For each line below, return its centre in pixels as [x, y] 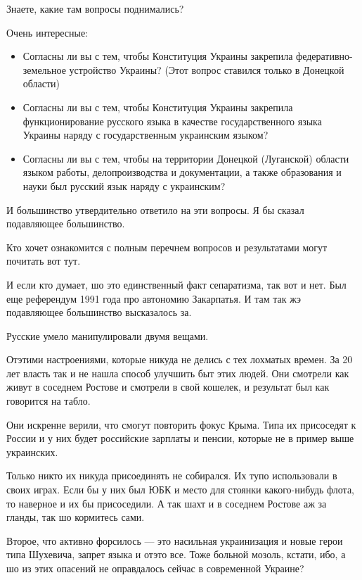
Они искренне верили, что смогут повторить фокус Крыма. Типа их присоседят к [181, 424]
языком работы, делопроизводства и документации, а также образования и [182, 172]
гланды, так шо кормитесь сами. [76, 517]
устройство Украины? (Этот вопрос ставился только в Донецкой [207, 69]
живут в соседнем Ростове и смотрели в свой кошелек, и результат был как [168, 387]
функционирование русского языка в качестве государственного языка [172, 121]
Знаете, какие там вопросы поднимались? [95, 8]
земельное [44, 69]
